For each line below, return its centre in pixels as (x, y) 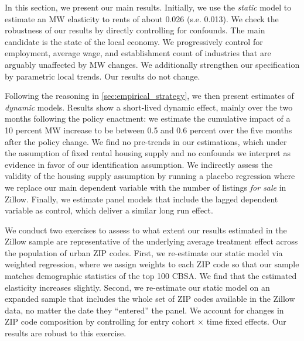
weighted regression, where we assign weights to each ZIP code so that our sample (152, 264)
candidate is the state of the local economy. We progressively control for (134, 41)
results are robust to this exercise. (66, 333)
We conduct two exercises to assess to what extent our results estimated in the (146, 230)
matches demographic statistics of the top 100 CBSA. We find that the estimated (151, 276)
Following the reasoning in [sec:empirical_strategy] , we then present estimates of (149, 96)
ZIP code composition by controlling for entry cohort (100, 321)
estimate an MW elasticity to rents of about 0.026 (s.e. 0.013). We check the (142, 18)
